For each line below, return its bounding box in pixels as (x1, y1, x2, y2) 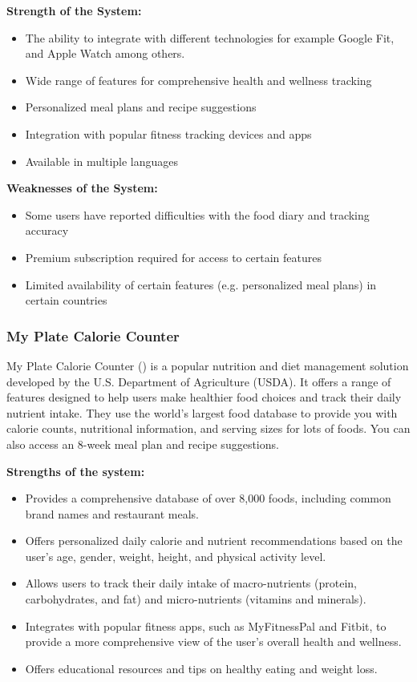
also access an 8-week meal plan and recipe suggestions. (6, 435, 279, 452)
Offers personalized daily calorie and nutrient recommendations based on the (25, 532, 403, 549)
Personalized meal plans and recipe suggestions (25, 99, 257, 115)
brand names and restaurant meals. (25, 505, 199, 522)
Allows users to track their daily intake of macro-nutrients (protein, (25, 575, 357, 591)
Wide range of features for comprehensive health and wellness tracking (25, 71, 372, 88)
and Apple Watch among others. (25, 45, 185, 62)
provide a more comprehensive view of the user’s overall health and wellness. (25, 633, 402, 650)
